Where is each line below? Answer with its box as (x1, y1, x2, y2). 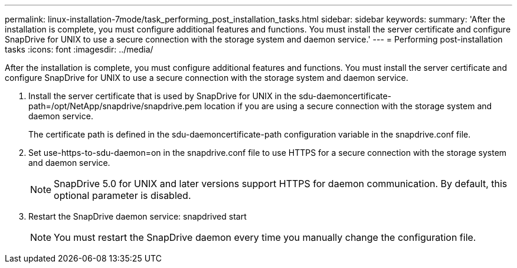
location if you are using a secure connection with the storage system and (204, 101, 492, 111)
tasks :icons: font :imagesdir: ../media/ (5, 44, 153, 54)
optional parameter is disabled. (54, 189, 191, 201)
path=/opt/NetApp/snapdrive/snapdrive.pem (28, 101, 202, 111)
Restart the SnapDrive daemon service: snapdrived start (28, 211, 247, 221)
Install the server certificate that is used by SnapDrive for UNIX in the (28, 91, 297, 101)
